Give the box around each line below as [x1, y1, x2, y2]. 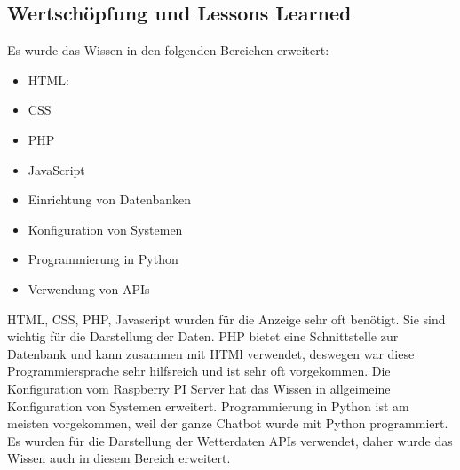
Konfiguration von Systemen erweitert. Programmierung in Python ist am [7, 396, 409, 415]
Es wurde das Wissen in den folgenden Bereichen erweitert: [7, 41, 329, 60]
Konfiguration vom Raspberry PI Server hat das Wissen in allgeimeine [7, 378, 391, 397]
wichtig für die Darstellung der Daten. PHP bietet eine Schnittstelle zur [7, 327, 399, 346]
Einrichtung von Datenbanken [28, 190, 192, 209]
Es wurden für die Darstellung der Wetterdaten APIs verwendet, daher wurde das [7, 431, 453, 450]
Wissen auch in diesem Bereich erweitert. [7, 449, 231, 467]
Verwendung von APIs [28, 279, 150, 298]
